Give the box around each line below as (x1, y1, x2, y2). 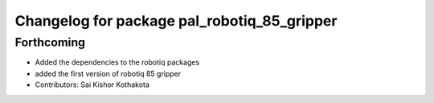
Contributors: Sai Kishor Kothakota (35, 80, 150, 89)
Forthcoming (14, 35, 86, 50)
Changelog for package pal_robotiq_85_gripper (14, 12, 338, 30)
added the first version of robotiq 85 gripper (35, 69, 182, 78)
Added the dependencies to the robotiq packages (35, 57, 200, 67)
